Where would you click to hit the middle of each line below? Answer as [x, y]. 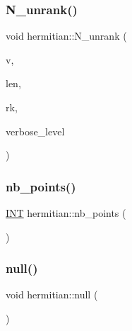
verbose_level [35, 131]
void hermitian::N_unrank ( [66, 36]
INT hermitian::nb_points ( [66, 213]
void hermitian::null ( [52, 294]
